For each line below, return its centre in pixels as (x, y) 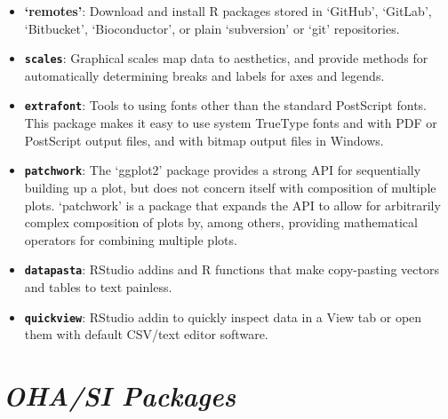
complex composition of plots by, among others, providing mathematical (221, 222)
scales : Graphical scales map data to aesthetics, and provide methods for (226, 58)
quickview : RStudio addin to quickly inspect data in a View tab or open (223, 316)
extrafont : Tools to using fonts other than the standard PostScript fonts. (225, 105)
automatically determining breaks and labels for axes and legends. (204, 75)
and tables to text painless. (98, 286)
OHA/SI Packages (120, 395)
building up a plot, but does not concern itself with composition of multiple (230, 187)
